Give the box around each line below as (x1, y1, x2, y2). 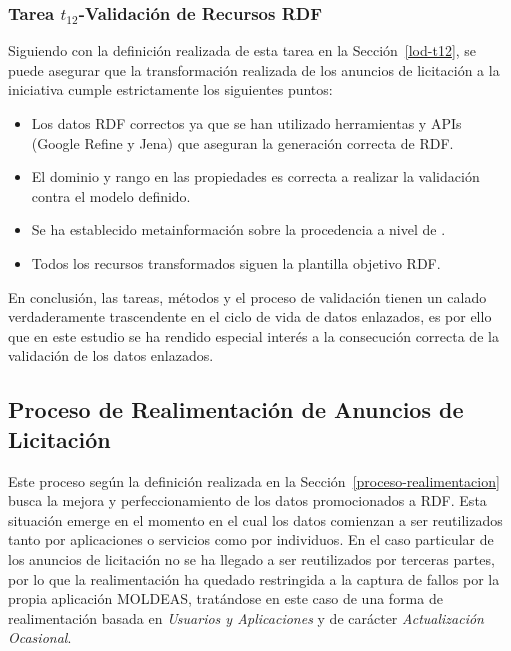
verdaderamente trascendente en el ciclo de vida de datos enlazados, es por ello (8, 306, 492, 327)
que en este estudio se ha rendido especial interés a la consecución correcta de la (8, 325, 499, 346)
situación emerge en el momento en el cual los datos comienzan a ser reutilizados (8, 509, 503, 530)
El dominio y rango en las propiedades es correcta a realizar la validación (31, 166, 480, 187)
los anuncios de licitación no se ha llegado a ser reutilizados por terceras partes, (8, 548, 495, 569)
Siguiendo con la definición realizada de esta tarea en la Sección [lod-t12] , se (8, 40, 477, 61)
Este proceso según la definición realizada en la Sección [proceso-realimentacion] (8, 470, 500, 491)
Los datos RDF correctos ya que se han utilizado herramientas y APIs (31, 113, 462, 133)
